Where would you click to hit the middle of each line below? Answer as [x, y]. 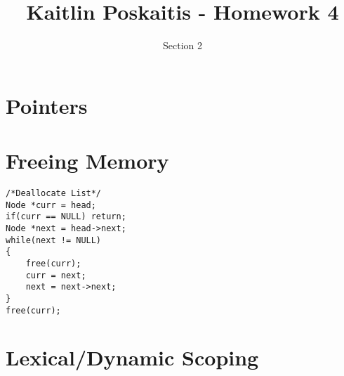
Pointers [47, 105]
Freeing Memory [87, 161]
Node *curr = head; [51, 205]
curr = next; [56, 275]
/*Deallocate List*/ [54, 194]
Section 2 [183, 45]
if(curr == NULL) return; [66, 217]
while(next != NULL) [54, 240]
